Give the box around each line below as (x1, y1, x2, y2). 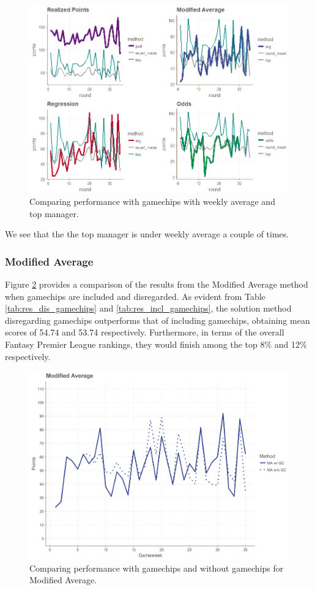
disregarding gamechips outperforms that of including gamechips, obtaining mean (5, 313, 310, 326)
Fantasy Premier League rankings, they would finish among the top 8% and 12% (5, 338, 307, 351)
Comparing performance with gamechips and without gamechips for (29, 561, 284, 574)
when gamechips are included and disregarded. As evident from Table (5, 289, 265, 302)
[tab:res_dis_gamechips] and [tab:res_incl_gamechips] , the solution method (5, 302, 292, 315)
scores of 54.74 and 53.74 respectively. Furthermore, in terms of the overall (5, 326, 284, 339)
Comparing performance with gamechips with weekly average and (29, 195, 275, 208)
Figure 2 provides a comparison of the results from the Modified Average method (5, 278, 308, 291)
